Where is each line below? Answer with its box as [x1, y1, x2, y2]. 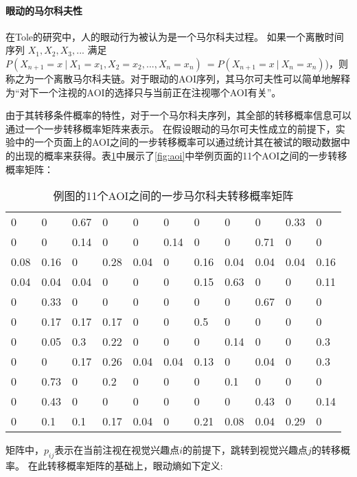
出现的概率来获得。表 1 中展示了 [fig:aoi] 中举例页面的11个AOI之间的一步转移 [14, 148, 347, 162]
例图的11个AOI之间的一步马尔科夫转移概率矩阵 [53, 188, 294, 204]
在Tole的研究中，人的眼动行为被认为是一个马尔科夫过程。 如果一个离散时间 [5, 29, 344, 43]
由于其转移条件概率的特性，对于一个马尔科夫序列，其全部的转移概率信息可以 [5, 108, 352, 122]
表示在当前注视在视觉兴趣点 [54, 443, 180, 457]
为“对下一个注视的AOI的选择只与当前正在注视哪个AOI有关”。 [5, 85, 281, 99]
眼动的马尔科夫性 [5, 3, 82, 17]
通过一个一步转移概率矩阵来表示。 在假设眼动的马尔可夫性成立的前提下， [5, 121, 336, 135]
